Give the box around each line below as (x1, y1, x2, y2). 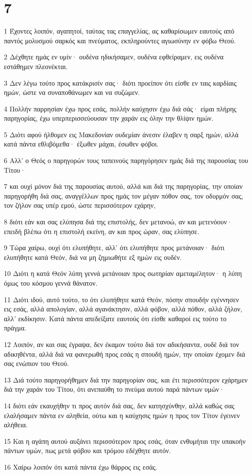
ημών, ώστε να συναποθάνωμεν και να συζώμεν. (4, 87, 140, 97)
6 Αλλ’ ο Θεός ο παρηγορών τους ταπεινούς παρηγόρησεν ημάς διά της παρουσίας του (4, 155, 248, 165)
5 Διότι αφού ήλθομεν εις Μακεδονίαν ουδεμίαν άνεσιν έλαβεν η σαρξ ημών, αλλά (4, 129, 239, 139)
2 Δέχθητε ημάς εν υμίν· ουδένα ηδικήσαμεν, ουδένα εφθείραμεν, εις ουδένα (4, 52, 224, 62)
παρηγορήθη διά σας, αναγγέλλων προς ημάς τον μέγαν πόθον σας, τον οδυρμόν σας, (4, 190, 244, 201)
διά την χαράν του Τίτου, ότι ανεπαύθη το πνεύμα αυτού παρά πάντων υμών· (4, 384, 224, 394)
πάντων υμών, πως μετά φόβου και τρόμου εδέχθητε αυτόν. (4, 445, 171, 456)
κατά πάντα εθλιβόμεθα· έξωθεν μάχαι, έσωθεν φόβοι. (4, 139, 159, 149)
